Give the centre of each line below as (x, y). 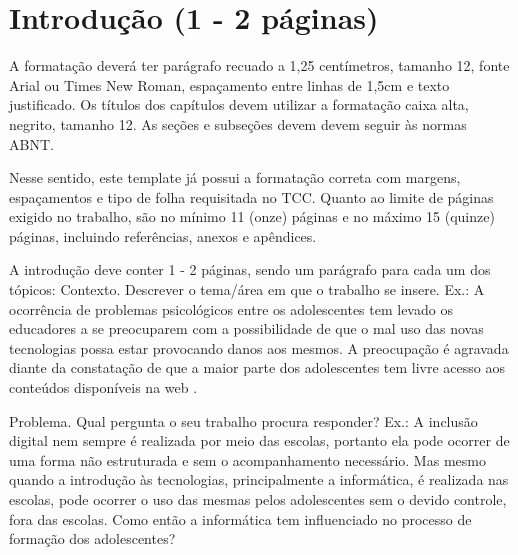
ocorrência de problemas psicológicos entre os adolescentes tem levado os (231, 308)
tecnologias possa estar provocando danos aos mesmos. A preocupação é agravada (259, 347)
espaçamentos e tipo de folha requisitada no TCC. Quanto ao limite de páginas (251, 196)
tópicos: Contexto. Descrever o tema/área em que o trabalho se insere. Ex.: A (247, 289)
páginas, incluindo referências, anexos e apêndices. (163, 235)
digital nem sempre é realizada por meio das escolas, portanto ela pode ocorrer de (259, 440)
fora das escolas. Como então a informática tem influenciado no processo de (240, 518)
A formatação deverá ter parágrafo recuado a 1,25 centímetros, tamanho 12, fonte (259, 65)
